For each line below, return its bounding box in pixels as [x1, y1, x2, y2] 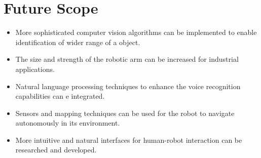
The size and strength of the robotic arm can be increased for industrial [15, 54, 239, 64]
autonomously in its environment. [15, 117, 120, 128]
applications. [15, 63, 55, 74]
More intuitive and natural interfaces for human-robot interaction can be [15, 134, 242, 145]
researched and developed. [15, 144, 97, 155]
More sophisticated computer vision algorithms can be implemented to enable [15, 27, 257, 37]
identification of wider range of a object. [15, 36, 140, 47]
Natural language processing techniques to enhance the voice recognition [15, 81, 241, 91]
